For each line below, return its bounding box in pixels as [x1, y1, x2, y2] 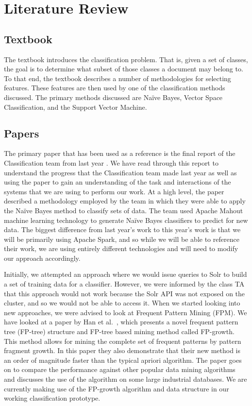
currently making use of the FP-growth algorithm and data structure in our [4, 383, 229, 393]
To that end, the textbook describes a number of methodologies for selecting [4, 73, 231, 83]
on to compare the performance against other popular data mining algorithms [4, 364, 235, 374]
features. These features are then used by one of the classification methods [4, 83, 225, 93]
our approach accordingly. [4, 253, 81, 263]
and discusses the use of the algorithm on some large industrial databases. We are [4, 374, 247, 384]
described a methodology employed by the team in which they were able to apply [4, 196, 246, 206]
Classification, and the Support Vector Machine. [4, 101, 147, 112]
